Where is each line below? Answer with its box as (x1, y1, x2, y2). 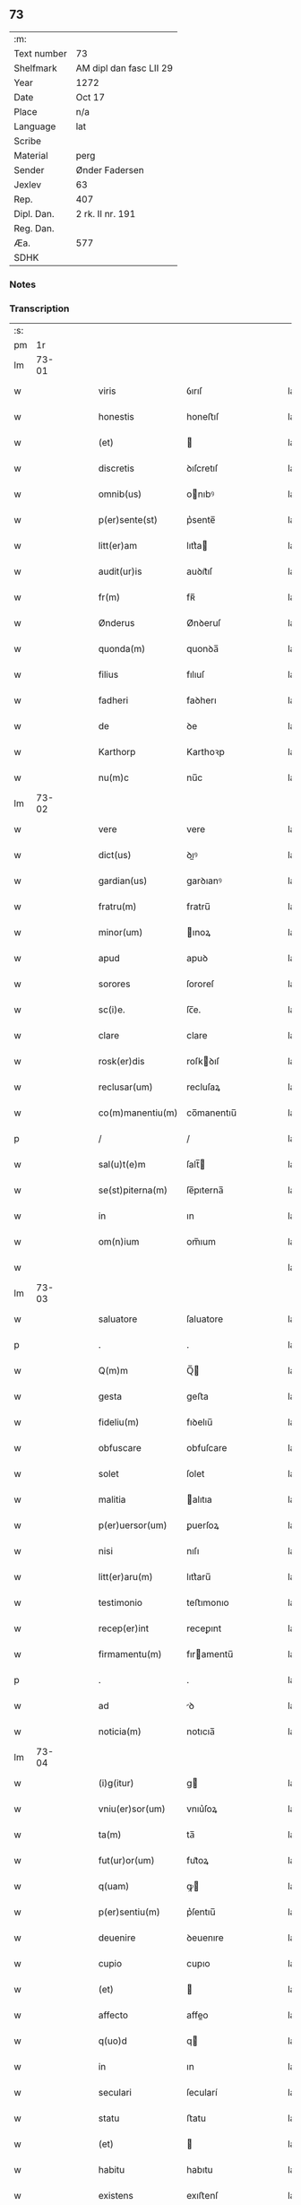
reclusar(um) (98, 1081, 153, 1093)
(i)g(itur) (98, 1777, 134, 1790)
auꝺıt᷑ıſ (186, 565, 213, 577)
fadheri (98, 694, 129, 707)
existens (98, 2190, 134, 2202)
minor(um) (98, 926, 143, 939)
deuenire (98, 1932, 136, 1944)
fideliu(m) (98, 1416, 140, 1428)
